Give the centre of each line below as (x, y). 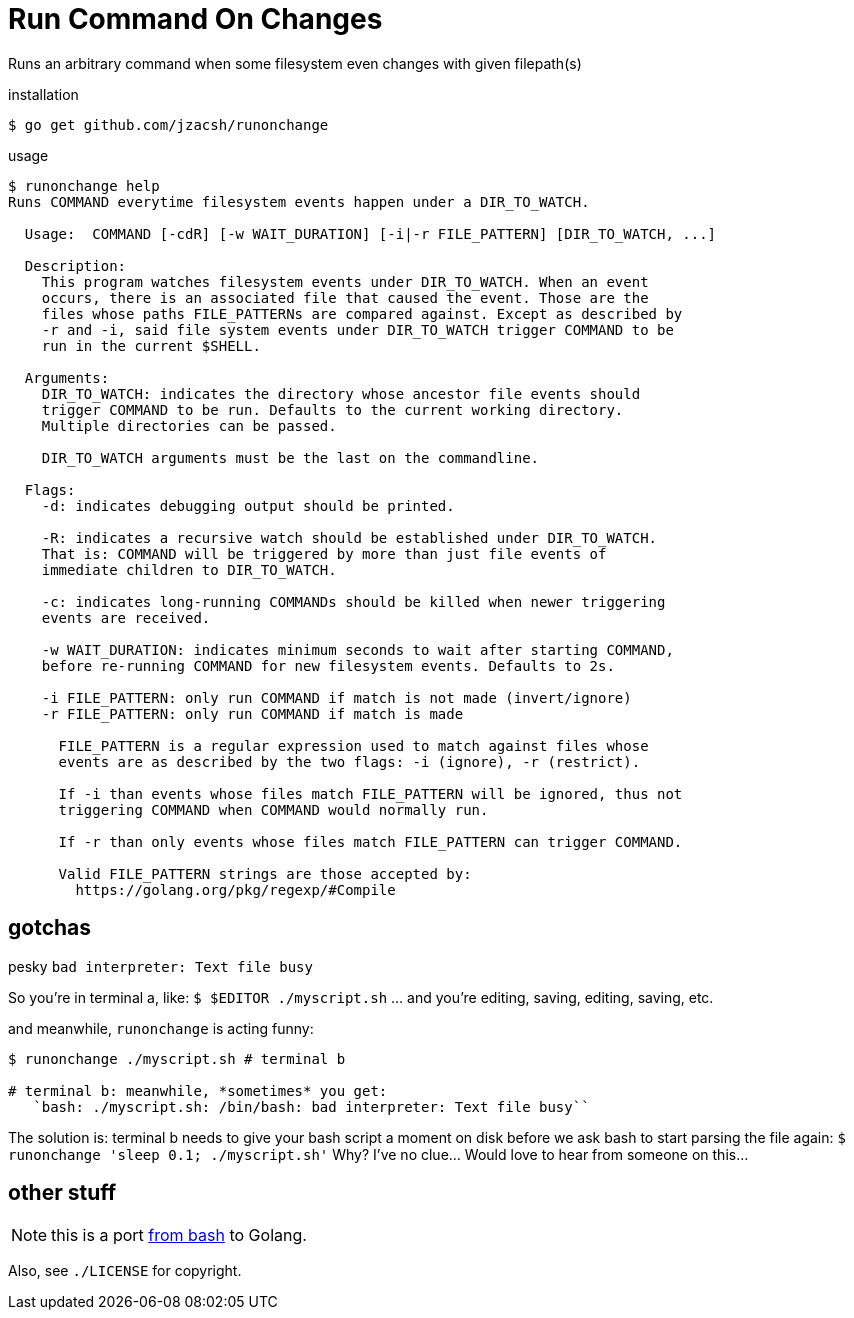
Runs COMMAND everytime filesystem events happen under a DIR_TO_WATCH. (299, 201)
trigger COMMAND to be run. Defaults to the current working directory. (332, 409)
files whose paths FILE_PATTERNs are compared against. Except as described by (362, 313)
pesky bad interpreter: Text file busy (160, 966)
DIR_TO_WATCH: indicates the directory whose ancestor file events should (341, 393)
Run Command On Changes (195, 19)
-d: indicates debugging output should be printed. (248, 505)
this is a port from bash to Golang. (179, 1235)
